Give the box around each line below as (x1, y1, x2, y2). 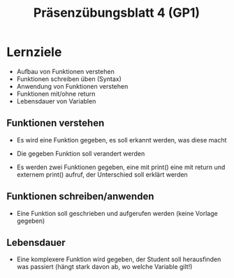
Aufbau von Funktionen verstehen (16, 67, 115, 75)
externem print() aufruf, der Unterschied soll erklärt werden (16, 170, 188, 179)
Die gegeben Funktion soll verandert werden (16, 149, 145, 158)
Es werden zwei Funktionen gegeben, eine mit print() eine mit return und (16, 163, 226, 171)
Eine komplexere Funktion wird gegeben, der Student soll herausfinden (16, 255, 221, 263)
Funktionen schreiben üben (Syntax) (16, 75, 122, 83)
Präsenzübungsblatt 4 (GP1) (33, 5, 200, 21)
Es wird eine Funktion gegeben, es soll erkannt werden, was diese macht (16, 136, 227, 144)
